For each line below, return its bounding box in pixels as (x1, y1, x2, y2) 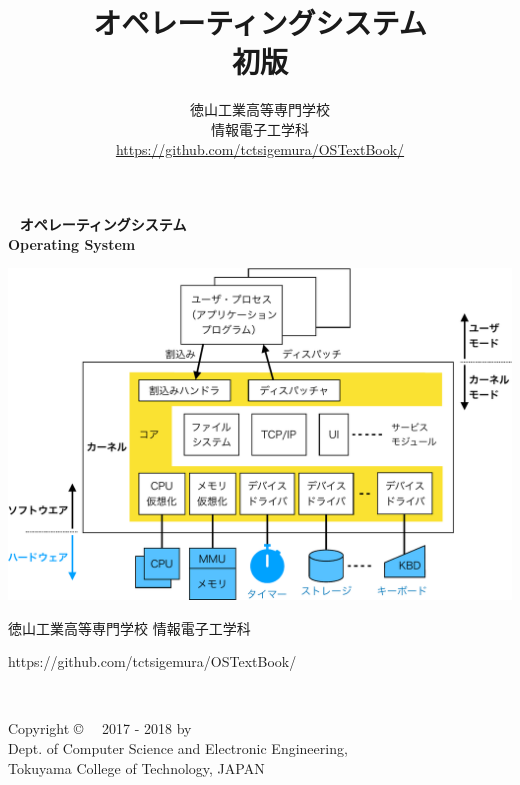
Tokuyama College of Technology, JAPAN (8, 757, 265, 778)
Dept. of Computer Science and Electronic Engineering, (8, 737, 348, 758)
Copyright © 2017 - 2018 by (8, 718, 192, 739)
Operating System (8, 233, 136, 254)
